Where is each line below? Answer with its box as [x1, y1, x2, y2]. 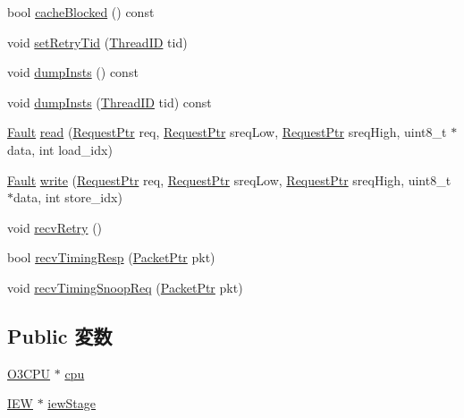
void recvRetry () [7, 218, 103, 236]
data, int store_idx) [13, 188, 122, 207]
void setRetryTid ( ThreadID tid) [7, 32, 188, 51]
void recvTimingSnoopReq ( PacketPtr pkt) [7, 277, 243, 296]
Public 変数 [7, 321, 113, 349]
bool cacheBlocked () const [7, 3, 155, 21]
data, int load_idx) [7, 140, 113, 158]
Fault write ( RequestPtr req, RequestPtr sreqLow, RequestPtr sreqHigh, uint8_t [7, 170, 451, 189]
